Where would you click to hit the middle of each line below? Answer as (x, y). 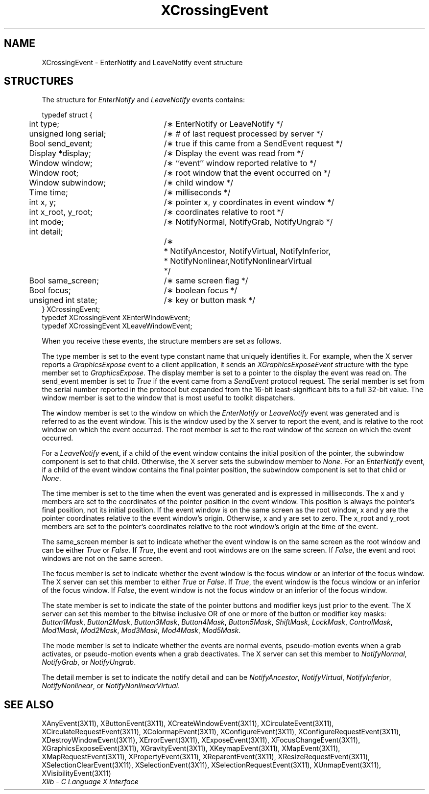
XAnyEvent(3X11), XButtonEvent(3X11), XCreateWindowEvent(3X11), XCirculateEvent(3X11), (188, 724)
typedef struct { (67, 115)
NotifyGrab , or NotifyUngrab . (89, 662)
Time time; (48, 193)
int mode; (47, 222)
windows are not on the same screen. (102, 559)
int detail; (46, 232)
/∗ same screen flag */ (206, 281)
